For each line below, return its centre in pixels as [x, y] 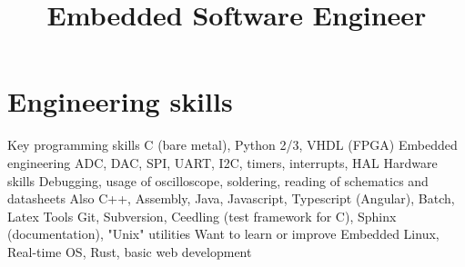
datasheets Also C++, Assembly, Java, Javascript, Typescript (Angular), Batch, [231, 198]
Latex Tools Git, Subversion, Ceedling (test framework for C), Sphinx [202, 216]
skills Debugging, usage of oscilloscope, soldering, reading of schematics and [218, 180]
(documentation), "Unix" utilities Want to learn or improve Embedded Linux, [223, 234]
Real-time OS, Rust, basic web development [130, 251]
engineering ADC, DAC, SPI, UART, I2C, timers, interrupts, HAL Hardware [222, 162]
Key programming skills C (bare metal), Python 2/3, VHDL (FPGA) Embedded [232, 145]
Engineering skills [120, 101]
